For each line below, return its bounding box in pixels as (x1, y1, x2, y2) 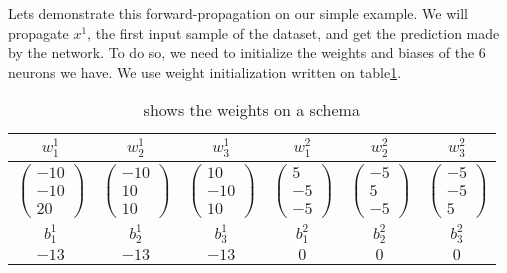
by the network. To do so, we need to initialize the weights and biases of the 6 (8, 42, 486, 63)
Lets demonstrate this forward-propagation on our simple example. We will (8, 3, 468, 23)
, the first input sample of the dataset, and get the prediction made (87, 22, 500, 43)
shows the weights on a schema (143, 98, 360, 122)
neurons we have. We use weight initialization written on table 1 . (8, 61, 402, 82)
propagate (8, 22, 69, 43)
